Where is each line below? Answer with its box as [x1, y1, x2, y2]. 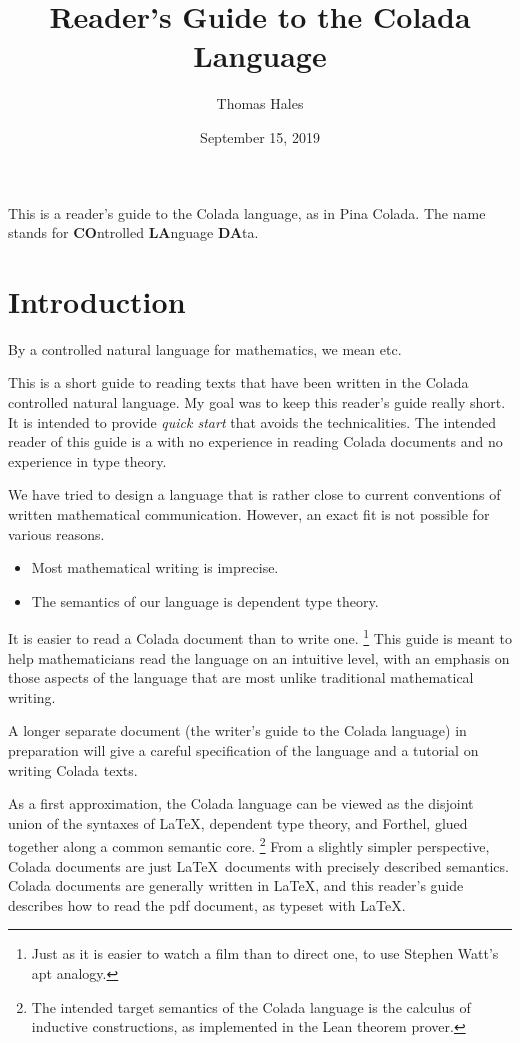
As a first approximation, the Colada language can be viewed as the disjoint [8, 793, 474, 814]
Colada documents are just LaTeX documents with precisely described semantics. [8, 855, 509, 876]
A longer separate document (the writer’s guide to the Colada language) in [8, 720, 467, 741]
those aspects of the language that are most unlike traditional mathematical [8, 667, 474, 688]
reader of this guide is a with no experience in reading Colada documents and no [8, 431, 503, 452]
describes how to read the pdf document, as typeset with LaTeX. [8, 894, 406, 915]
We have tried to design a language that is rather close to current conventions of [8, 484, 501, 505]
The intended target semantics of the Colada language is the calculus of [31, 996, 471, 1017]
